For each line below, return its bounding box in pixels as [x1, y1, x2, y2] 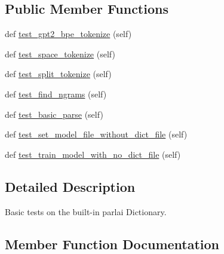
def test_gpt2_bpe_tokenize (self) [5, 27, 132, 40]
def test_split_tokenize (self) [5, 68, 112, 80]
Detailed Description [5, 177, 136, 195]
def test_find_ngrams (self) [5, 87, 107, 100]
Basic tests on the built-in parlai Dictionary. [5, 205, 167, 218]
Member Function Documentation [5, 234, 220, 253]
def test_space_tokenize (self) [5, 47, 115, 60]
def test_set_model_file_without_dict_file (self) [5, 128, 188, 140]
